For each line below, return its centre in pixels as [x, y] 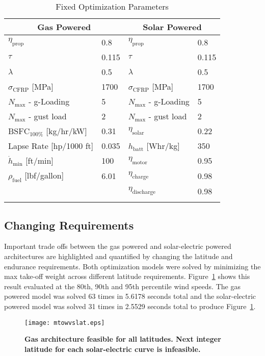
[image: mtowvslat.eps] [65, 323]
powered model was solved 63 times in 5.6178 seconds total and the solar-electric [130, 296]
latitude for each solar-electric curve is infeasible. [113, 349]
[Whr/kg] [163, 146]
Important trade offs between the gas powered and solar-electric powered [118, 246]
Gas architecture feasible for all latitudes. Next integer [123, 339]
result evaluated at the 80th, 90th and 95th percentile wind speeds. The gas [122, 286]
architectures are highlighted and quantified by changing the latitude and [118, 256]
